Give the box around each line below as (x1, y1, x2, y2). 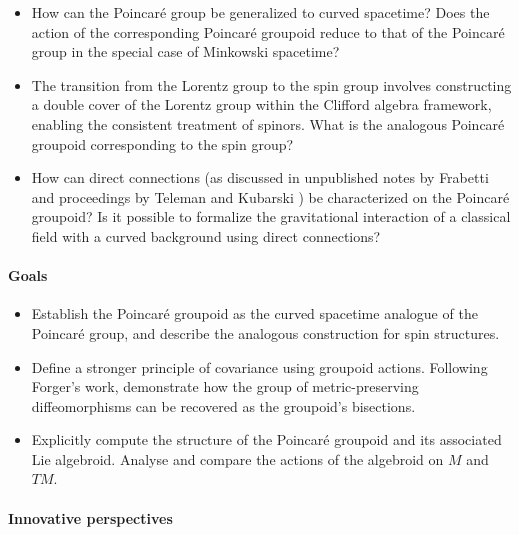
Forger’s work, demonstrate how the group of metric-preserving (31, 376, 419, 397)
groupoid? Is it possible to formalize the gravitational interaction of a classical (31, 206, 511, 227)
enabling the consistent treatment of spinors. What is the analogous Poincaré (31, 113, 505, 134)
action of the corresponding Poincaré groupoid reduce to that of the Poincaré (31, 21, 505, 42)
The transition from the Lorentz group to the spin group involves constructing (31, 74, 512, 95)
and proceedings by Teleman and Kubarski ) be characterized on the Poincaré (31, 186, 510, 207)
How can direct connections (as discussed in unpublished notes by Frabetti (31, 167, 489, 188)
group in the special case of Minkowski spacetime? (31, 41, 340, 62)
